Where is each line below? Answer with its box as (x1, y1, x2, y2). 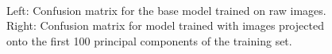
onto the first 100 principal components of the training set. (6, 32, 292, 49)
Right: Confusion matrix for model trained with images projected (6, 17, 324, 34)
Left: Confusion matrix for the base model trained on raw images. (6, 2, 326, 18)
